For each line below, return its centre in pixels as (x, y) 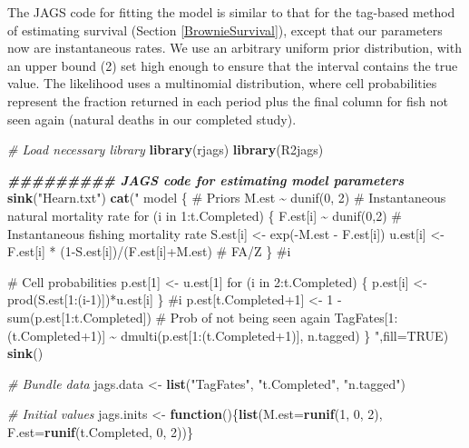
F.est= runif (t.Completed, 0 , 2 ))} (100, 431)
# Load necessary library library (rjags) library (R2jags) (166, 149)
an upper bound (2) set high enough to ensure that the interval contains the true (233, 65)
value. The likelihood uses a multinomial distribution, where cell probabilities (222, 83)
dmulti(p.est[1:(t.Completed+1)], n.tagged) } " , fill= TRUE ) (285, 335)
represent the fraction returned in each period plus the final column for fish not (228, 100)
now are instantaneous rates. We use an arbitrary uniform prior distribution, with (234, 48)
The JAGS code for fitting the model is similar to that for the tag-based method (231, 12)
